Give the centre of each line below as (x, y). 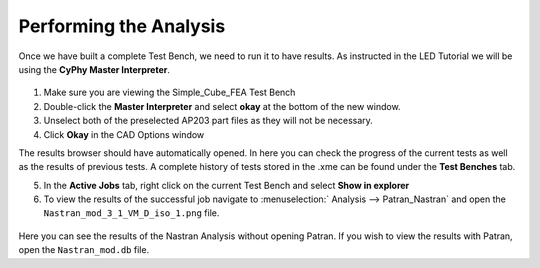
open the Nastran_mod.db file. (84, 250)
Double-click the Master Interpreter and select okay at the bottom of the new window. (222, 106)
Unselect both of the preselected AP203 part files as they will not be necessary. (208, 121)
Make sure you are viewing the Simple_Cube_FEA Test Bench (169, 92)
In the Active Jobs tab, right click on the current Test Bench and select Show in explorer (226, 185)
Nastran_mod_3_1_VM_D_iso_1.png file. (131, 213)
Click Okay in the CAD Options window (124, 134)
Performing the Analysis (122, 26)
